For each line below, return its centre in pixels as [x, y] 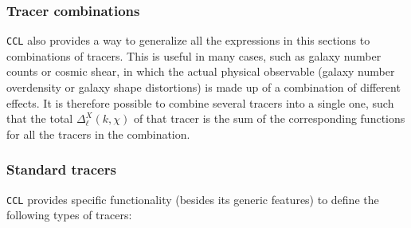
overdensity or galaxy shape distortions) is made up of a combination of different [204, 87]
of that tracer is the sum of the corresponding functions [269, 118]
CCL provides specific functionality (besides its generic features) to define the [193, 199]
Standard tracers [61, 169]
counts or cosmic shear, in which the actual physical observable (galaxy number [201, 71]
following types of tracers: [69, 215]
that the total [40, 118]
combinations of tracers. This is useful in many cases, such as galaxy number [194, 55]
